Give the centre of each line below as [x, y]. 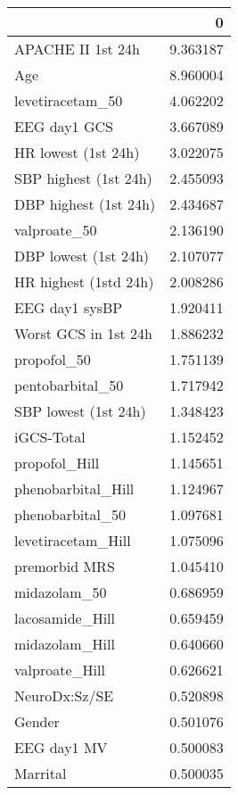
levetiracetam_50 [69, 100]
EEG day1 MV [61, 747]
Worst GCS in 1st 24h [84, 333]
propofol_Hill [57, 463]
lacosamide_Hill [65, 618]
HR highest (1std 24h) [84, 282]
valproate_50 [56, 230]
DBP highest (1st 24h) [85, 204]
